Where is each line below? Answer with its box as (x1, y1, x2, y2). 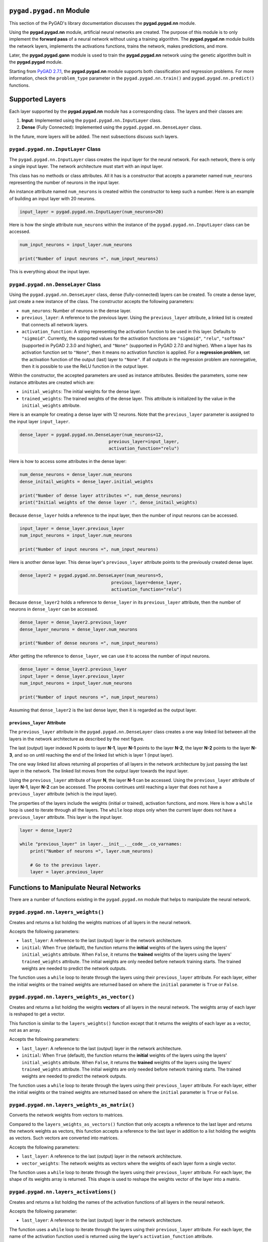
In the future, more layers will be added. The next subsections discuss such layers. (9, 133, 179, 139)
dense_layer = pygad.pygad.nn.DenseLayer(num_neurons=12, (19, 432, 164, 437)
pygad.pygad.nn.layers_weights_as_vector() (9, 994, 135, 1001)
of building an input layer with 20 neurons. (9, 195, 96, 201)
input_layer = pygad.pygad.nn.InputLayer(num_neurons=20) (19, 209, 164, 215)
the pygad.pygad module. (9, 59, 63, 65)
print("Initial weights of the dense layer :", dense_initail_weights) (19, 500, 198, 505)
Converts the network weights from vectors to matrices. (9, 1112, 124, 1118)
